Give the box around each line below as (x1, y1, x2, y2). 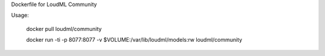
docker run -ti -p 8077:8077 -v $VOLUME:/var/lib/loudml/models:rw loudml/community (26, 36, 243, 43)
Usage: (11, 12, 29, 19)
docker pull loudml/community (26, 25, 102, 32)
